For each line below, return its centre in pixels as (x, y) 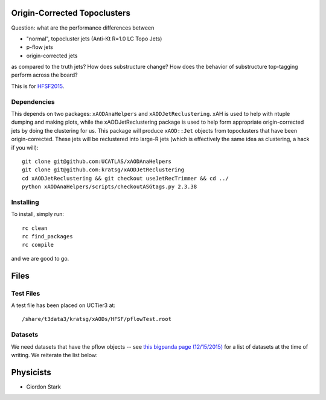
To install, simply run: (38, 214)
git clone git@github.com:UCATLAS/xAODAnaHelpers (97, 161)
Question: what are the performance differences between (83, 28)
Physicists (31, 372)
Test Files (26, 293)
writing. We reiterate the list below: (54, 355)
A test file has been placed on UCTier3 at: (63, 305)
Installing (25, 202)
